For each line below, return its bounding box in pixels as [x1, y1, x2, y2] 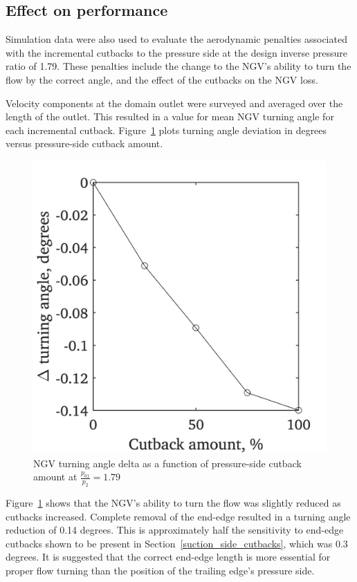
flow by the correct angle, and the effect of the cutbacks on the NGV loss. [6, 72, 318, 86]
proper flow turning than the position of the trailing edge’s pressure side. [6, 563, 315, 577]
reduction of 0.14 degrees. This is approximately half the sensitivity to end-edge [6, 523, 344, 537]
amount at [33, 469, 77, 484]
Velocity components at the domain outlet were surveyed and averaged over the [6, 95, 343, 110]
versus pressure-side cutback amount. [6, 136, 163, 151]
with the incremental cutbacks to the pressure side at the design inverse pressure [6, 45, 347, 59]
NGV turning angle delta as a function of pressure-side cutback [33, 456, 302, 470]
